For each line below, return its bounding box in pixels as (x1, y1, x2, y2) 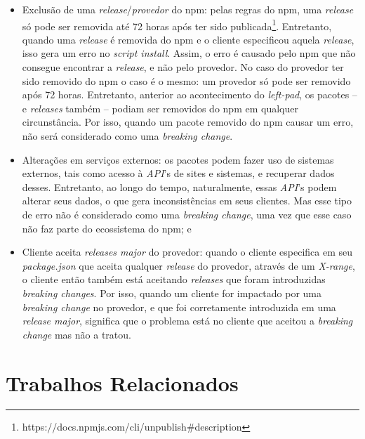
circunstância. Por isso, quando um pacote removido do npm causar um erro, (22, 114, 354, 129)
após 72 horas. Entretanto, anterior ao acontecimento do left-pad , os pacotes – (22, 87, 357, 102)
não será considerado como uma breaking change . (22, 129, 233, 143)
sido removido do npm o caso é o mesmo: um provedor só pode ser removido (22, 73, 351, 88)
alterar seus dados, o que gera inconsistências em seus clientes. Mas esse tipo (22, 193, 352, 208)
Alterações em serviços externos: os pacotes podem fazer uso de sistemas (22, 152, 334, 166)
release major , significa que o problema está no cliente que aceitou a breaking (22, 313, 353, 328)
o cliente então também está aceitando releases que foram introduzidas (22, 272, 326, 287)
